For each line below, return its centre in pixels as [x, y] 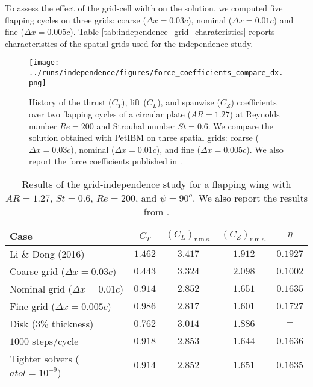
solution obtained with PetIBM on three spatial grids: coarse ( [144, 138]
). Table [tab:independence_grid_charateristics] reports [172, 32]
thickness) [73, 323]
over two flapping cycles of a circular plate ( [110, 113]
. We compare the [240, 125]
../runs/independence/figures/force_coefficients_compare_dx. [156, 73]
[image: [44, 63]
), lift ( [134, 102]
